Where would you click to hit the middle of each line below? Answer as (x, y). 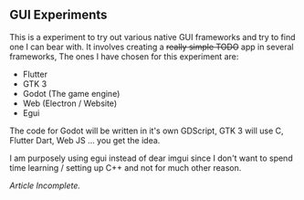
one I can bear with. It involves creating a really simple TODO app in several (152, 47)
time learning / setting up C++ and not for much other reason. (126, 167)
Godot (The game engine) (71, 93)
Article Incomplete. (45, 185)
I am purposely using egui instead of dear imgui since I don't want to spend (152, 158)
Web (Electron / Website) (69, 103)
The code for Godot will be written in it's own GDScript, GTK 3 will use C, (147, 131)
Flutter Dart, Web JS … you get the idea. (85, 140)
